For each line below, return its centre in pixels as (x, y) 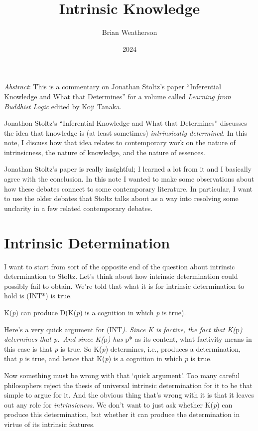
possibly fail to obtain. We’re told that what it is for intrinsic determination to (124, 286)
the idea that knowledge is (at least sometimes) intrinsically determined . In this (126, 132)
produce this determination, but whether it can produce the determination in (122, 414)
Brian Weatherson (129, 32)
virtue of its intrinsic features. (50, 424)
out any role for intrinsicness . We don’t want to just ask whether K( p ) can (118, 404)
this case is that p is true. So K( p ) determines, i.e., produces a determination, (122, 348)
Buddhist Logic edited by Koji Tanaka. (63, 106)
